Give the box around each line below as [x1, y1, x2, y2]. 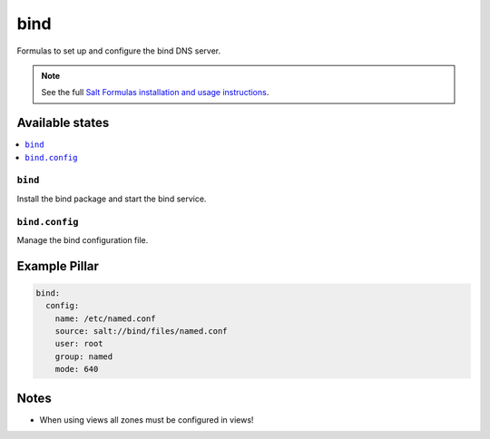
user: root [54, 338, 103, 349]
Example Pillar [16, 259, 100, 274]
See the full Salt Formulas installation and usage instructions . [41, 87, 269, 98]
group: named [54, 351, 113, 362]
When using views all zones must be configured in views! [39, 414, 254, 425]
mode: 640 [54, 364, 99, 375]
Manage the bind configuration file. [16, 234, 149, 245]
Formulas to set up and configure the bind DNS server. [16, 45, 221, 56]
